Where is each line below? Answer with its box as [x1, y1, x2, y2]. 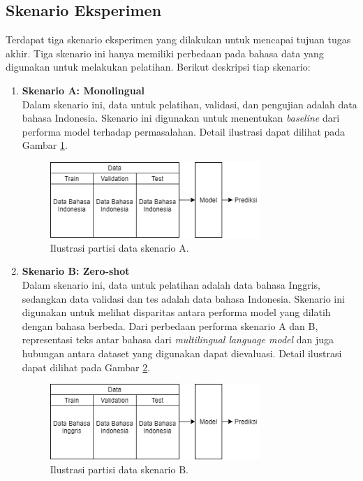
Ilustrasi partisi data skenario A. [50, 240, 189, 254]
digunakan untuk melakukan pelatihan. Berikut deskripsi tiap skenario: [6, 59, 311, 74]
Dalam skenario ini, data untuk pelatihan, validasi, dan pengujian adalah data [22, 96, 357, 111]
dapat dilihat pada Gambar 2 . [22, 359, 151, 374]
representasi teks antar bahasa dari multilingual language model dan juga [22, 332, 334, 347]
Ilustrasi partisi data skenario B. [50, 461, 188, 476]
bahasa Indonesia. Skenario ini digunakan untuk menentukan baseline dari [22, 110, 340, 125]
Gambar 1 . [22, 138, 68, 152]
